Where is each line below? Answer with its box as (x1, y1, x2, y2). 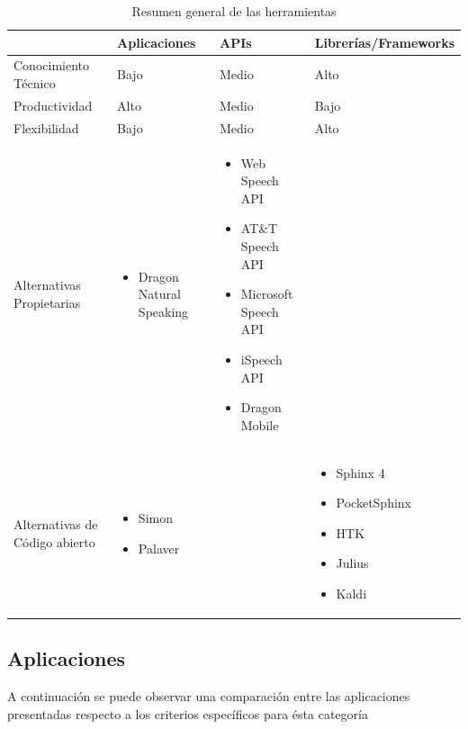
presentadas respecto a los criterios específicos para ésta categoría (7, 704, 368, 723)
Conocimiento (13, 56, 89, 75)
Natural (138, 284, 181, 303)
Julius (336, 553, 369, 572)
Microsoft (240, 284, 293, 303)
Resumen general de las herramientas (131, 2, 337, 20)
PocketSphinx (336, 493, 412, 512)
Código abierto (13, 532, 95, 551)
